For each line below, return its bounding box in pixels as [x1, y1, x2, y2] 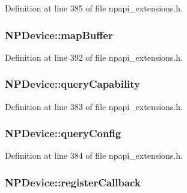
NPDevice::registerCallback [5, 174, 141, 189]
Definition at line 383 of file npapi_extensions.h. [5, 100, 183, 112]
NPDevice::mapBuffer [5, 27, 113, 42]
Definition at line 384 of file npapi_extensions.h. [5, 149, 183, 162]
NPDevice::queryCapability [5, 76, 141, 91]
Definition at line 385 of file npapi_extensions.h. [5, 2, 183, 14]
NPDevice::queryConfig [5, 126, 121, 141]
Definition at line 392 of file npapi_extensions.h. [5, 51, 183, 63]
